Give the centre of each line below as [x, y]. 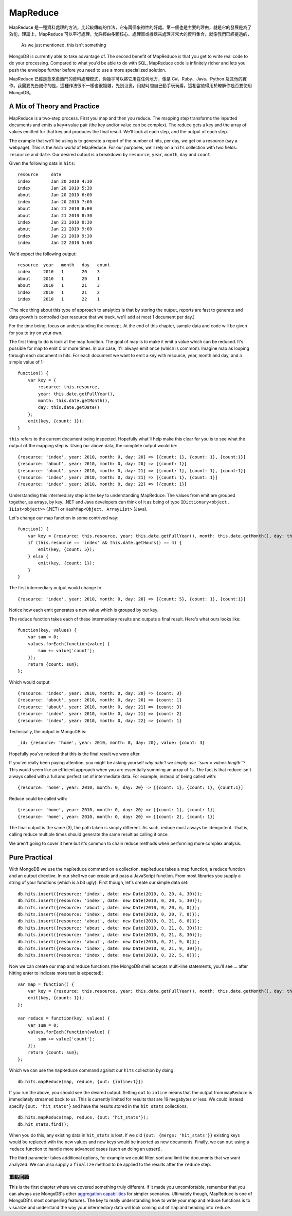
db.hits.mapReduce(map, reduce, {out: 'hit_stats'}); [83, 1117]
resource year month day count [64, 265]
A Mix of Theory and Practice [54, 107]
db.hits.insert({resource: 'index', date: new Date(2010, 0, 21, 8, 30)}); [110, 935]
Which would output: [30, 682]
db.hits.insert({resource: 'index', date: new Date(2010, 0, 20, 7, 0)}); [109, 914]
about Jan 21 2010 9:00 [55, 229]
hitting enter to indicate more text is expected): [56, 973]
